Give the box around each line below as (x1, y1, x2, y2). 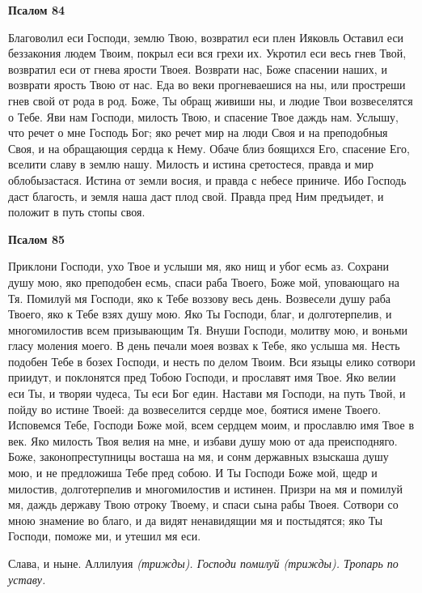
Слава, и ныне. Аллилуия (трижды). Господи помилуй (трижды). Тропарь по (8, 555, 399, 571)
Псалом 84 (8, 2, 65, 18)
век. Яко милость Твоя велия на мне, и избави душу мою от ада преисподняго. (8, 432, 398, 449)
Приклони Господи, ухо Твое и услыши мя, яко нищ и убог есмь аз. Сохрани (8, 258, 390, 275)
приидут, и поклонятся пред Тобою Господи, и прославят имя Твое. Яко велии (8, 369, 396, 386)
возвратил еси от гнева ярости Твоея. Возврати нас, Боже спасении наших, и (8, 60, 387, 77)
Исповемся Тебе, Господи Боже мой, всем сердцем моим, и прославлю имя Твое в (8, 416, 415, 433)
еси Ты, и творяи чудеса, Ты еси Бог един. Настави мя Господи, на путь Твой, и (8, 385, 406, 402)
